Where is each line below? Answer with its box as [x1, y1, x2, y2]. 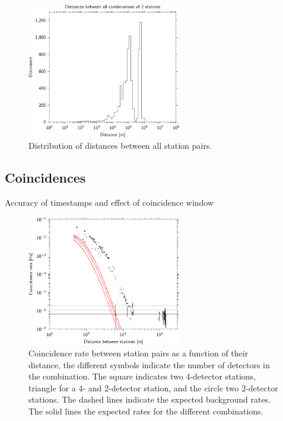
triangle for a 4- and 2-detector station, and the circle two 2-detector [28, 381, 278, 394]
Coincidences [5, 168, 86, 187]
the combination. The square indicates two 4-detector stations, [28, 370, 256, 382]
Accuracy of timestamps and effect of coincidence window [5, 196, 214, 209]
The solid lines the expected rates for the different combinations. [28, 404, 263, 417]
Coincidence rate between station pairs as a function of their [28, 346, 249, 359]
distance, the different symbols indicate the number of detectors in [28, 358, 270, 371]
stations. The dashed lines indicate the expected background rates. [28, 393, 271, 406]
